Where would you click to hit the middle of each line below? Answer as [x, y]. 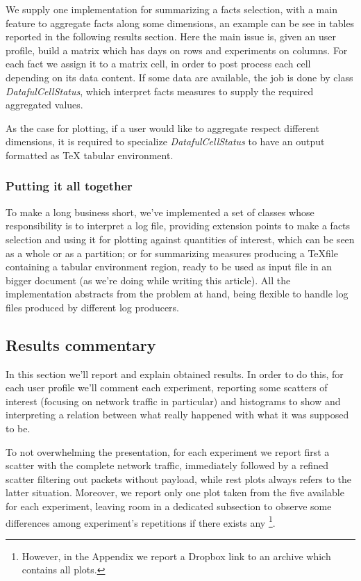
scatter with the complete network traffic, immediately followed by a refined [167, 465]
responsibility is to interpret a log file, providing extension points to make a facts [178, 226]
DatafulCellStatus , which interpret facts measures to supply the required [160, 91]
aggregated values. [44, 105]
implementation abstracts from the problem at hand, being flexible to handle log [177, 294]
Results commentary [81, 344]
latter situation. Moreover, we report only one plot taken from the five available [175, 492]
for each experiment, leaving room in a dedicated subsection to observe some [169, 506]
